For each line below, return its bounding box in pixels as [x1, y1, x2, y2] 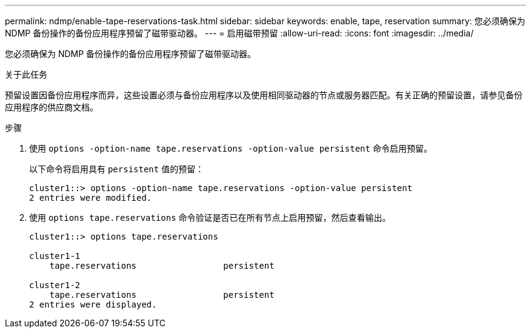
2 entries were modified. [29, 193, 152, 203]
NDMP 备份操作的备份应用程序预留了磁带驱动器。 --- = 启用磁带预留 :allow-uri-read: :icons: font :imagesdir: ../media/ [5, 28, 474, 38]
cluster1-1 [29, 251, 81, 261]
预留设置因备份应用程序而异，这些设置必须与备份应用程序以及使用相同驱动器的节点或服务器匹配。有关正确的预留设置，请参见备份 [5, 90, 523, 100]
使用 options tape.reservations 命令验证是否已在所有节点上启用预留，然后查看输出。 [29, 212, 391, 223]
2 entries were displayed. [29, 300, 157, 309]
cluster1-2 [29, 280, 81, 290]
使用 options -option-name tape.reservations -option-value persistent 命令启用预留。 [29, 143, 432, 153]
